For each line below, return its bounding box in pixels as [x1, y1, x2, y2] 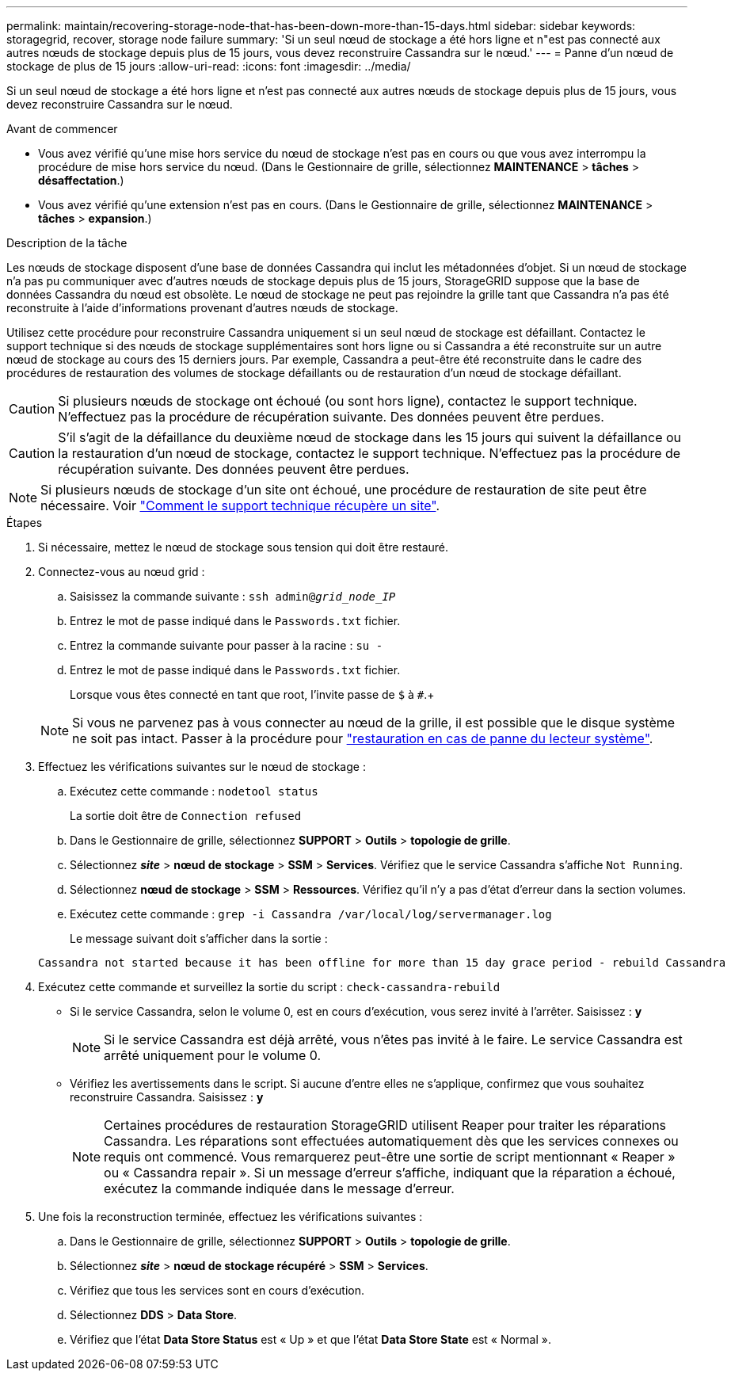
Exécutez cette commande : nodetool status [70, 784, 318, 798]
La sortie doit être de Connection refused [70, 809, 302, 822]
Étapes [6, 516, 43, 529]
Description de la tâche [6, 236, 128, 250]
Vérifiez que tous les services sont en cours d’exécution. [70, 1284, 365, 1297]
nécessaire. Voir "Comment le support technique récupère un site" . [40, 498, 440, 513]
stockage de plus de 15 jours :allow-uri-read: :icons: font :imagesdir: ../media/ [6, 59, 411, 73]
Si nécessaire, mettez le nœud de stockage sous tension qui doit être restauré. [38, 540, 449, 554]
